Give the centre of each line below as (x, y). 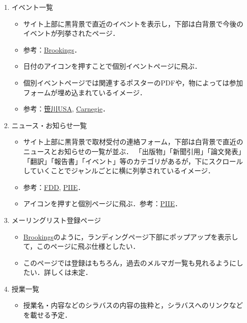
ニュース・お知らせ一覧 (49, 125)
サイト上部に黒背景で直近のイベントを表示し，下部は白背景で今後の (133, 23)
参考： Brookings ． (52, 49)
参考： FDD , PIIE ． (54, 187)
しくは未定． (71, 272)
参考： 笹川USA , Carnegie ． (66, 109)
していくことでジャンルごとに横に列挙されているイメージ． (119, 171)
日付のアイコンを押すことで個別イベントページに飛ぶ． (112, 66)
